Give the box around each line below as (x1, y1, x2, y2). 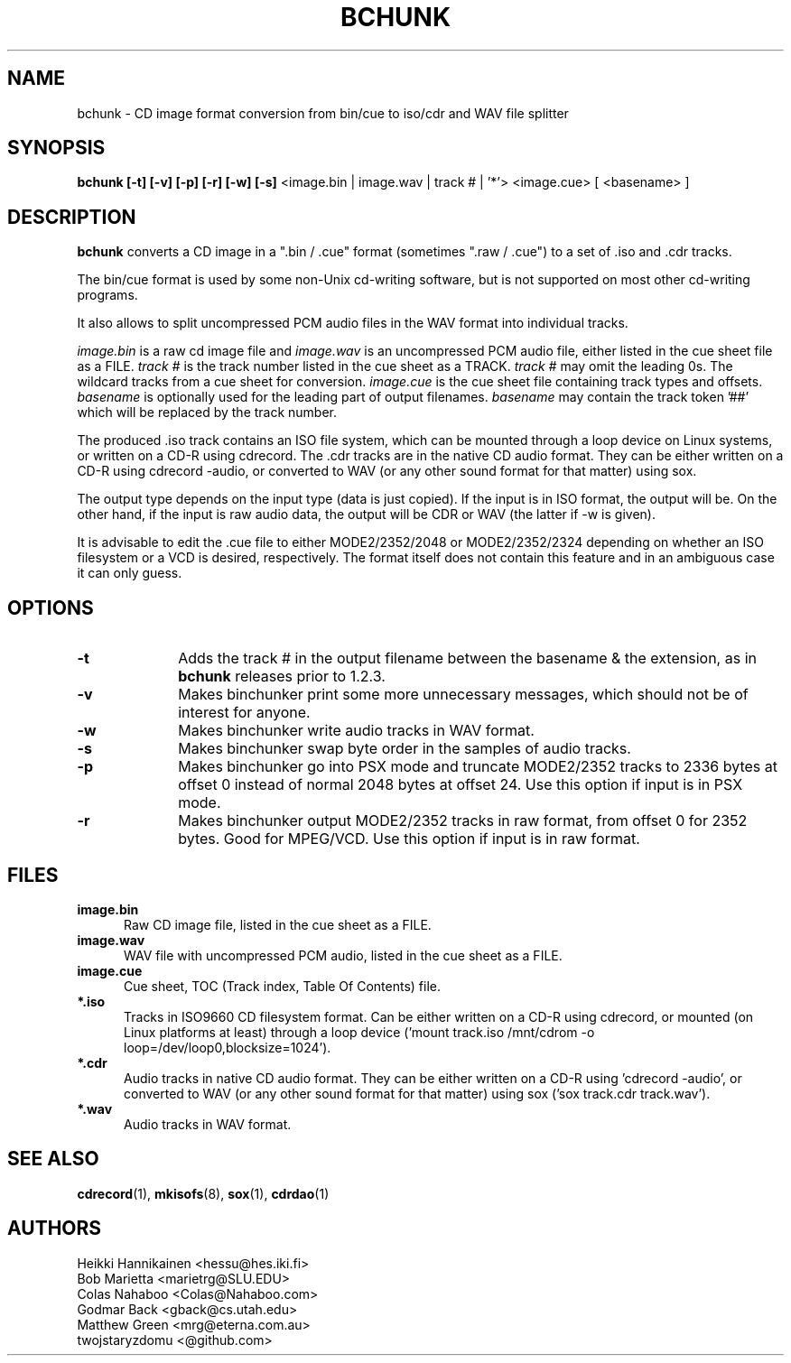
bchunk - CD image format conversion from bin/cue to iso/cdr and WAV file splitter (77, 105, 569, 121)
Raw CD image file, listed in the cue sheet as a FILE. (124, 916, 432, 932)
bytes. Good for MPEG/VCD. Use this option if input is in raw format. (178, 830, 640, 848)
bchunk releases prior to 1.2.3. (178, 667, 386, 686)
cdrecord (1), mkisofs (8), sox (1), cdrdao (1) (77, 1185, 330, 1201)
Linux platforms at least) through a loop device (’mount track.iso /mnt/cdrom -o (124, 1024, 595, 1040)
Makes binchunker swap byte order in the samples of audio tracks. (178, 739, 631, 758)
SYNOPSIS (7, 136, 106, 160)
